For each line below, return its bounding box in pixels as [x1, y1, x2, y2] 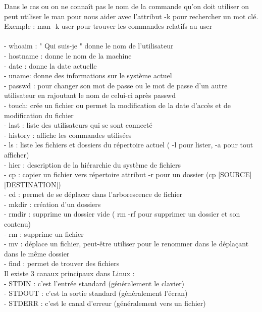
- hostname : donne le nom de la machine [4, 50, 132, 61]
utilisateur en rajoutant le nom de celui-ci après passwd [4, 90, 176, 100]
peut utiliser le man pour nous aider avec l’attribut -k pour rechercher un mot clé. [4, 11, 258, 21]
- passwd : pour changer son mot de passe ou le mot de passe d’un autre [4, 80, 228, 90]
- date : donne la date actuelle [4, 60, 97, 71]
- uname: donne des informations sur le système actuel [4, 70, 172, 81]
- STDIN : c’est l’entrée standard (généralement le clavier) [4, 278, 185, 288]
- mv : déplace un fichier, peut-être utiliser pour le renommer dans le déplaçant [4, 238, 249, 249]
